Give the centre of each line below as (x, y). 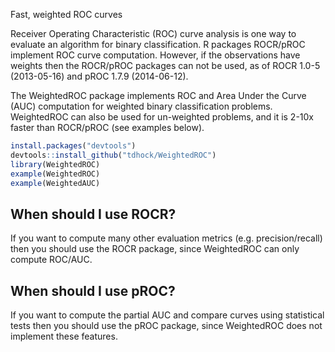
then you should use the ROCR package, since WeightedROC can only (155, 249)
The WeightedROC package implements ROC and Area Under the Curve (158, 95)
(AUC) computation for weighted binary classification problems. (141, 106)
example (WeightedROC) (55, 174)
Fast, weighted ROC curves (66, 14)
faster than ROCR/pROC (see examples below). (107, 127)
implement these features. (64, 336)
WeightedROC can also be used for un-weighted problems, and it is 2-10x (162, 117)
